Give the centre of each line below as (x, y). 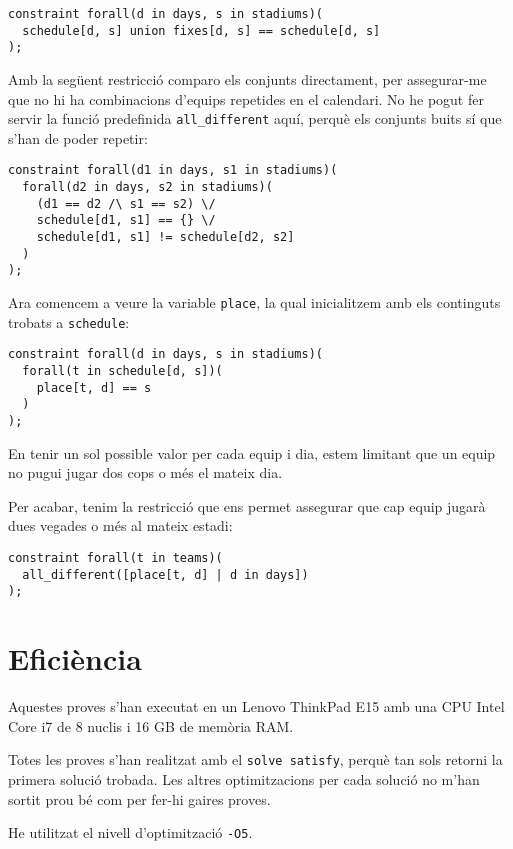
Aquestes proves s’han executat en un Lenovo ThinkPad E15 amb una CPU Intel (256, 706)
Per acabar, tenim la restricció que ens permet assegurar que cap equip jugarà (247, 505)
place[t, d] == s (94, 387)
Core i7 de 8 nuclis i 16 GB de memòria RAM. (151, 725)
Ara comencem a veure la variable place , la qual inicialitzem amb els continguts (254, 302)
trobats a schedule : (69, 321)
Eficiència (75, 658)
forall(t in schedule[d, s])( (122, 370)
